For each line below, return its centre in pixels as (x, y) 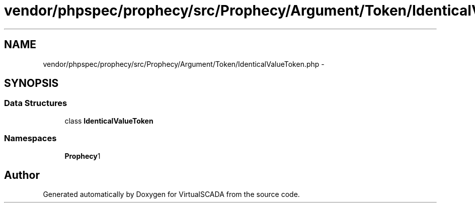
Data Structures (36, 103)
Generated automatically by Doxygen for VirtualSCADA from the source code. (171, 194)
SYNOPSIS (31, 83)
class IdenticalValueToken (109, 121)
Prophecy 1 (83, 156)
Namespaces (30, 138)
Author (22, 175)
